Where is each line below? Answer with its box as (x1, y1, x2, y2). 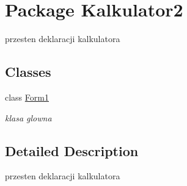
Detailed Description (5, 141, 139, 160)
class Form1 (5, 90, 49, 103)
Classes (5, 62, 51, 81)
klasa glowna (5, 111, 52, 124)
